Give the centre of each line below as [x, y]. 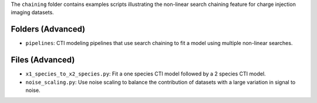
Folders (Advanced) [48, 29]
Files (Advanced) [43, 60]
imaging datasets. [32, 12]
